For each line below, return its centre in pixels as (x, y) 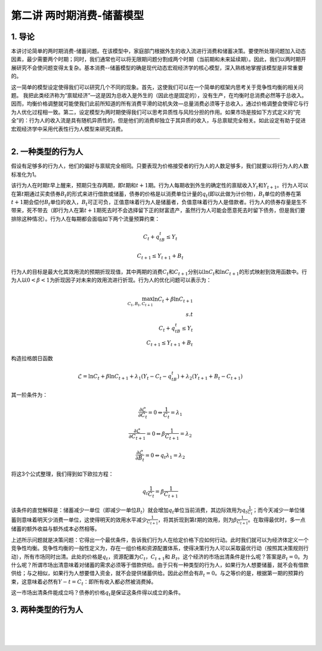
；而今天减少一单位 (276, 510)
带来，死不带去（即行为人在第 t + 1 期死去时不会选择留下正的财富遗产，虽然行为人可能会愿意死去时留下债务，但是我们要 (158, 210)
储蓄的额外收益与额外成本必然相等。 (55, 529)
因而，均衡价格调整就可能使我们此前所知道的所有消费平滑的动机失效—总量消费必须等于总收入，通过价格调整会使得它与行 (160, 104)
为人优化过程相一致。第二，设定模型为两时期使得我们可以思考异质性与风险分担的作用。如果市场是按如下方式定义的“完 (156, 112)
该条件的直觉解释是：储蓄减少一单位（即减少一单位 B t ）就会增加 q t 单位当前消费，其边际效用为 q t (129, 511)
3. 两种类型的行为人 (47, 610)
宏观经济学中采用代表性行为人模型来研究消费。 (69, 129)
